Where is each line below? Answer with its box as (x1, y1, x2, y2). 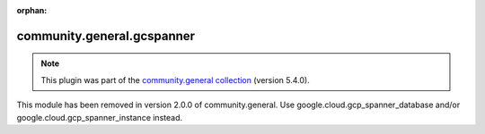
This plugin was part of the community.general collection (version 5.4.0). (40, 74, 310, 85)
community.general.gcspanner (16, 28, 196, 44)
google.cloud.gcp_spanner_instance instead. (16, 112, 183, 122)
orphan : (16, 5, 48, 15)
